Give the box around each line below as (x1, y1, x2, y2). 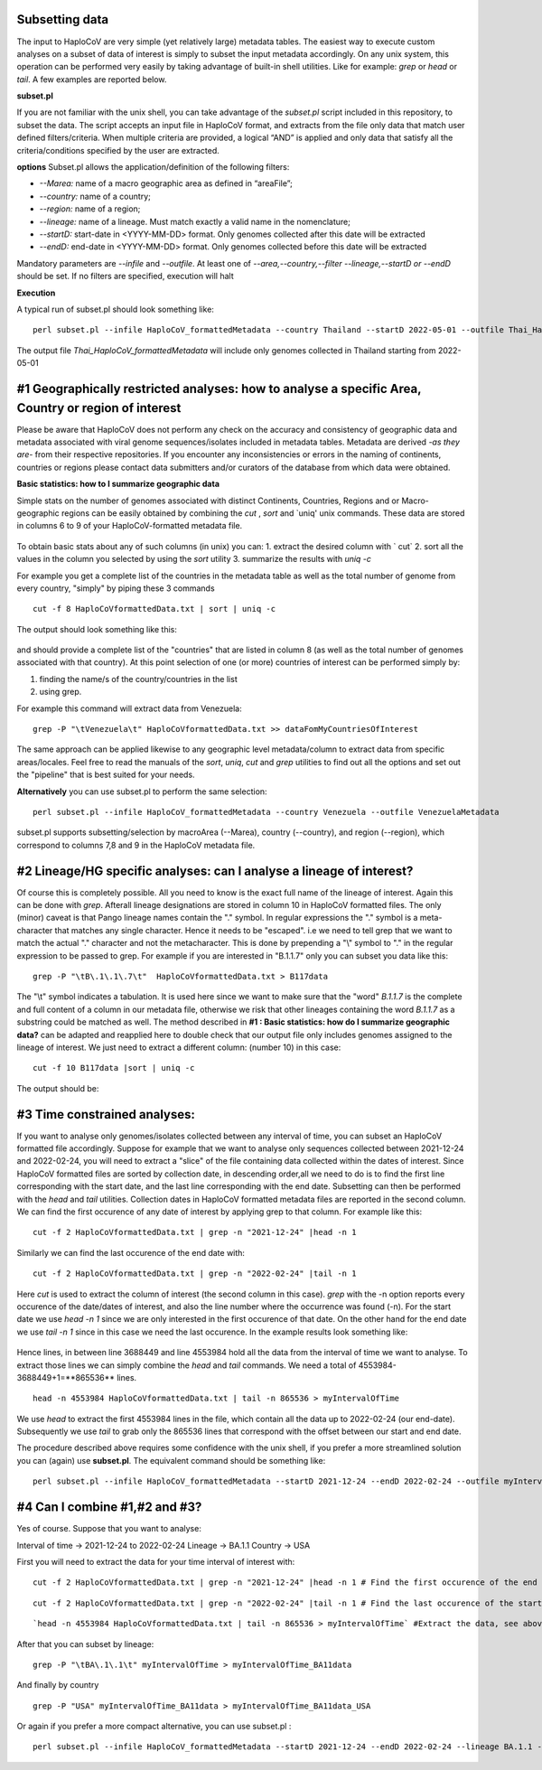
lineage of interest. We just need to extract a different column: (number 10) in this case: (16, 1042, 341, 1053)
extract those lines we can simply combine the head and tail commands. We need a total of (16, 1360, 357, 1371)
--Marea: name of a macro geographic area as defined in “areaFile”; (39, 178, 293, 189)
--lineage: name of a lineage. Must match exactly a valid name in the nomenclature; (39, 216, 351, 227)
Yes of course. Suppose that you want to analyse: (16, 1523, 202, 1534)
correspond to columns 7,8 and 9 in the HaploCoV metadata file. (16, 839, 256, 850)
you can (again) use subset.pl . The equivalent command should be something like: (16, 1455, 326, 1466)
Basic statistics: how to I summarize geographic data (16, 479, 220, 490)
